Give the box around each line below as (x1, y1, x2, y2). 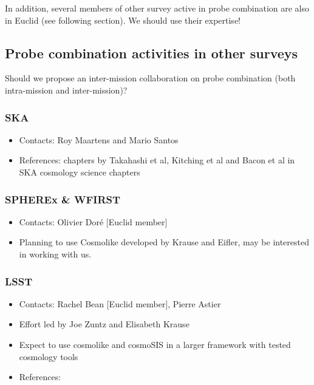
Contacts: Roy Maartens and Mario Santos (19, 133, 179, 146)
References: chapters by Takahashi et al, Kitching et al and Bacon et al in (19, 154, 295, 166)
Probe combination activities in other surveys (5, 43, 298, 62)
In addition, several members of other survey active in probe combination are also (5, 2, 310, 14)
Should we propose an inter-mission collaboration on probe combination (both (5, 72, 296, 84)
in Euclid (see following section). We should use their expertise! (5, 13, 241, 26)
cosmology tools (19, 350, 78, 363)
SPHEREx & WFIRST (5, 191, 121, 206)
